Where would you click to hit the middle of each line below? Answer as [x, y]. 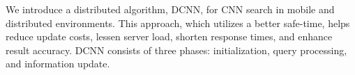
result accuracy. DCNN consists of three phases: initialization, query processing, [176, 50]
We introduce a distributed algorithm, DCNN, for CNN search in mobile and [170, 9]
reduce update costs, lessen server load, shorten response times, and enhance [169, 36]
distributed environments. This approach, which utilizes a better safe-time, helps [178, 23]
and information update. [58, 64]
